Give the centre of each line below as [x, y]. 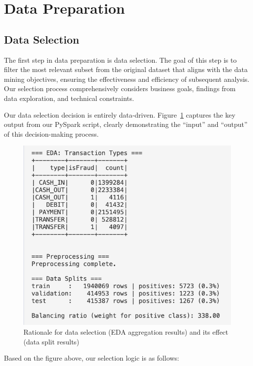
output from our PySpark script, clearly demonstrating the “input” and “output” [126, 124]
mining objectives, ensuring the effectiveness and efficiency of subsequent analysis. [127, 79]
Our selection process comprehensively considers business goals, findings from [120, 88]
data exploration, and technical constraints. [69, 98]
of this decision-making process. [51, 134]
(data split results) [51, 341]
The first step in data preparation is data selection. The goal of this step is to [120, 60]
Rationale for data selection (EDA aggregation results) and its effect [126, 332]
